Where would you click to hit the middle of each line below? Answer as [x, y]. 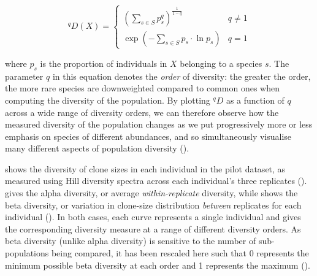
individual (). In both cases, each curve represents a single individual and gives [153, 217]
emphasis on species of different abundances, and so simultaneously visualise [148, 136]
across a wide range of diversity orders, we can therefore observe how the [142, 112]
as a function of [255, 100]
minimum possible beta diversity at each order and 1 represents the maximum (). [158, 265]
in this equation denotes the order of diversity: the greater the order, [181, 76]
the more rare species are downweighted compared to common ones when [142, 88]
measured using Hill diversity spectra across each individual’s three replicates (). [156, 181]
